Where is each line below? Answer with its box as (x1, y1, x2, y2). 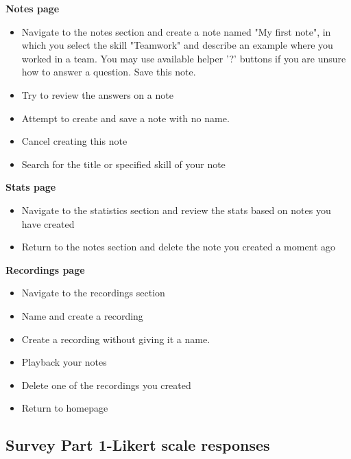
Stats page (5, 180, 56, 194)
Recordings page (5, 262, 85, 276)
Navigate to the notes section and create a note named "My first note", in (21, 24, 331, 38)
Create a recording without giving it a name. (21, 331, 210, 346)
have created (21, 216, 75, 231)
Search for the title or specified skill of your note (21, 156, 226, 171)
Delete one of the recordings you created (21, 377, 191, 392)
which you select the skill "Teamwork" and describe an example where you (21, 38, 333, 52)
